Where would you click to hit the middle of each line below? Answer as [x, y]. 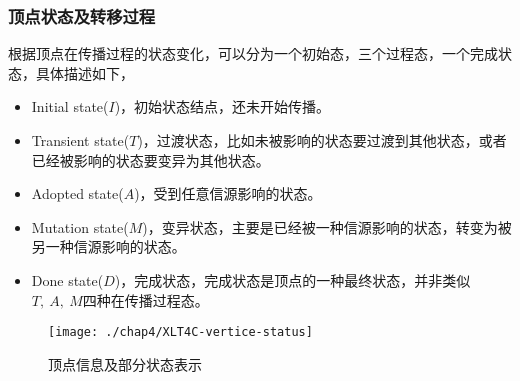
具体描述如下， [84, 72]
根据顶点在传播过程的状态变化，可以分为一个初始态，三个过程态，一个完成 [253, 53]
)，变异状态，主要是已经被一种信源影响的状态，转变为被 [327, 226]
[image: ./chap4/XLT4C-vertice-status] [180, 332]
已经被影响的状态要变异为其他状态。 [150, 159]
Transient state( [80, 140]
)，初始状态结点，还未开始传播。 [222, 106]
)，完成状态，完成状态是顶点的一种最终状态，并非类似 [292, 279]
